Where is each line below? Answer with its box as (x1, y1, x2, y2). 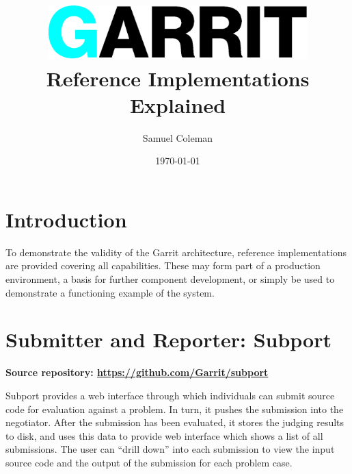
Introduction (5, 205, 127, 233)
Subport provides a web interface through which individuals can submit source (5, 388, 335, 402)
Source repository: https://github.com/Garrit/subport (5, 365, 269, 379)
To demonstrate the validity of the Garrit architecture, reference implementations (5, 245, 347, 259)
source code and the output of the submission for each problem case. (5, 455, 293, 469)
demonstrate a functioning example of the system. (5, 285, 215, 299)
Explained (129, 90, 226, 118)
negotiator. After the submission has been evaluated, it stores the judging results (5, 415, 344, 429)
